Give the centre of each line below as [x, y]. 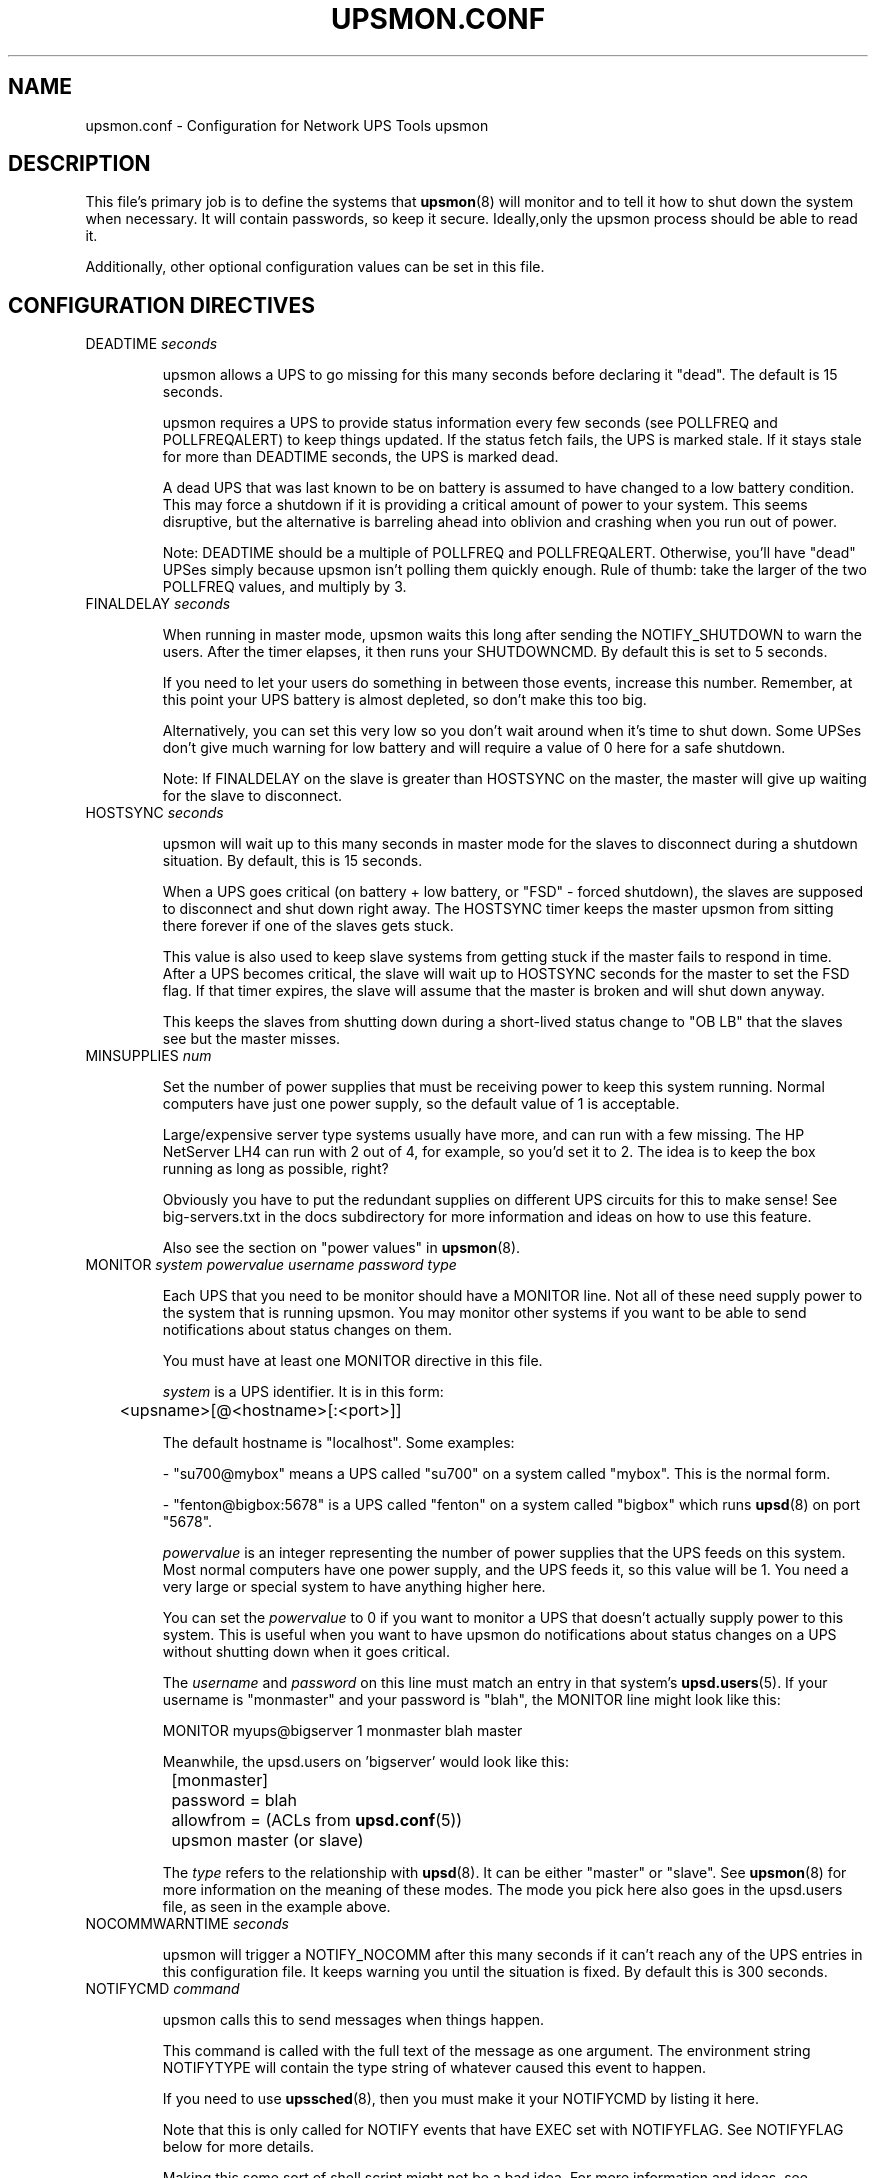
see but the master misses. [251, 1039]
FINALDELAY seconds [158, 604]
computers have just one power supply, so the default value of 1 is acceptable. [421, 1104]
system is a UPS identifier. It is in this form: [303, 1392]
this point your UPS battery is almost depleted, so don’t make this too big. [404, 700]
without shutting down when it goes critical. [306, 1652]
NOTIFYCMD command [162, 1989]
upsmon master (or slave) [267, 1840]
